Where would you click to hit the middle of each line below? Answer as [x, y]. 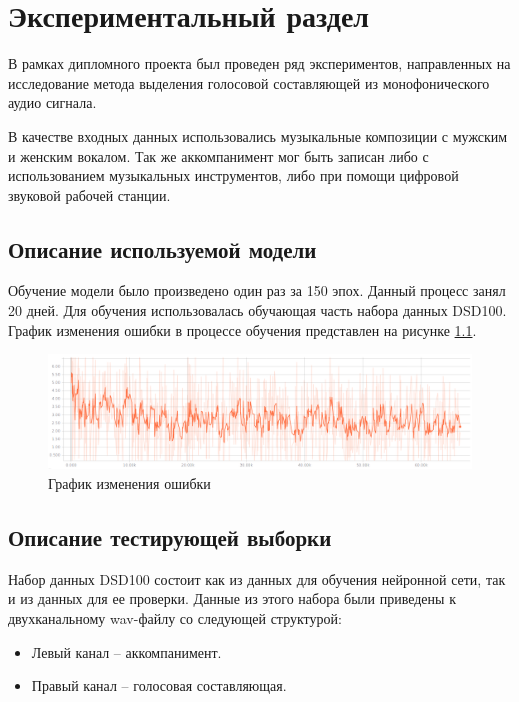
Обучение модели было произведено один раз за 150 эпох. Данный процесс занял [257, 290]
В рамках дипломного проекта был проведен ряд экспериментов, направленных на [259, 63]
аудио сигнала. [52, 102]
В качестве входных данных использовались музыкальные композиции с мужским [258, 135]
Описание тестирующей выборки [170, 536]
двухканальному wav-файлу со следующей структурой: [175, 617]
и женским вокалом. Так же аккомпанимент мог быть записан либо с [218, 155]
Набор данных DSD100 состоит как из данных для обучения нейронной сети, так [257, 578]
